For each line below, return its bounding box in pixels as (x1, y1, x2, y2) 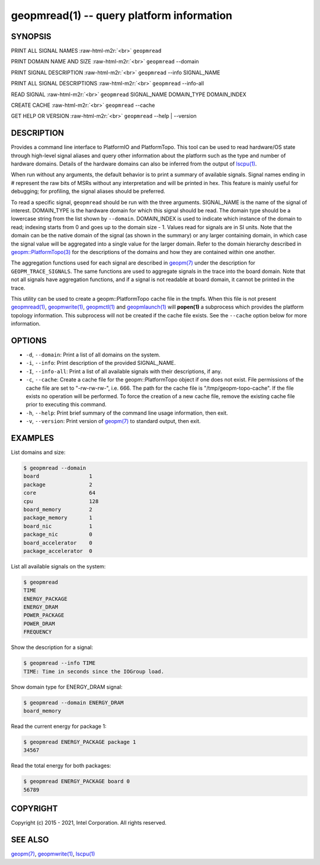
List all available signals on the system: (11, 562, 106, 570)
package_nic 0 (23, 531, 93, 538)
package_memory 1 (23, 514, 93, 521)
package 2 (23, 481, 93, 488)
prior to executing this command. (25, 401, 107, 408)
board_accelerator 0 (23, 539, 93, 546)
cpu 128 (23, 498, 99, 504)
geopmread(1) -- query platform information (11, 9, 232, 22)
